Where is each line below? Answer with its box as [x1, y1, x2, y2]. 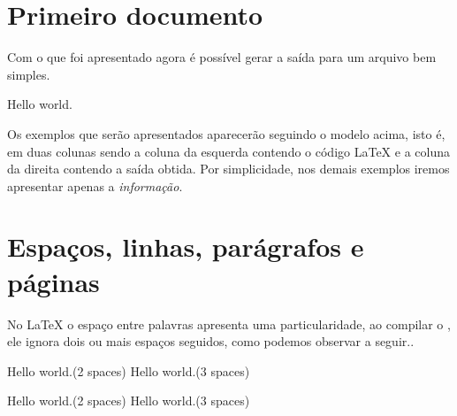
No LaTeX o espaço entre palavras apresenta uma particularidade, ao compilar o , [7, 314, 451, 333]
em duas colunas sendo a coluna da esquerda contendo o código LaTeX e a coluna [7, 142, 451, 160]
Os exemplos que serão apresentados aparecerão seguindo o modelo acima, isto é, [7, 124, 446, 143]
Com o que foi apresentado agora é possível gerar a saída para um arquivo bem [7, 48, 437, 66]
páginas [7, 263, 100, 299]
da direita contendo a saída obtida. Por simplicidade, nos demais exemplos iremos [7, 159, 450, 178]
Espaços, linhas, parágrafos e [7, 228, 364, 265]
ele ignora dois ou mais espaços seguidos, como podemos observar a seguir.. [7, 332, 415, 351]
